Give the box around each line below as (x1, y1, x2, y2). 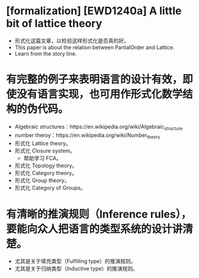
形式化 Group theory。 (14, 177, 70, 184)
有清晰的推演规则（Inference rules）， (6, 207, 191, 221)
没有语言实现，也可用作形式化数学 (17, 88, 183, 101)
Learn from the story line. (14, 50, 77, 57)
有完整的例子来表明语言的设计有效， (6, 73, 183, 87)
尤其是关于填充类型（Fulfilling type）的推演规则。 (14, 258, 136, 265)
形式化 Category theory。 (14, 170, 78, 177)
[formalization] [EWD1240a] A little (6, 4, 182, 18)
